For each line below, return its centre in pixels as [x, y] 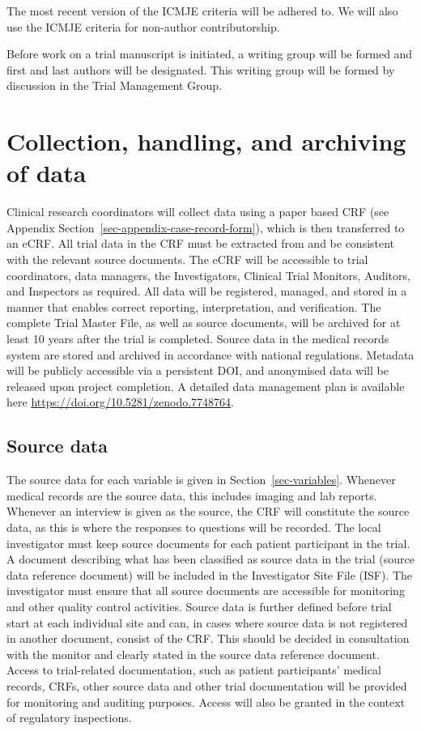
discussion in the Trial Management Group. [115, 85]
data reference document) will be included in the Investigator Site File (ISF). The [210, 574]
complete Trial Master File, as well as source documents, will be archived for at [204, 323]
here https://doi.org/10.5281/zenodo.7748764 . [120, 402]
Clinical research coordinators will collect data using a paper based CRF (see [198, 212]
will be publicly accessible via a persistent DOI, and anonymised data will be [198, 370]
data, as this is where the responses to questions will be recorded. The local [194, 527]
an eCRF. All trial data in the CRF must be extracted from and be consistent [201, 243]
